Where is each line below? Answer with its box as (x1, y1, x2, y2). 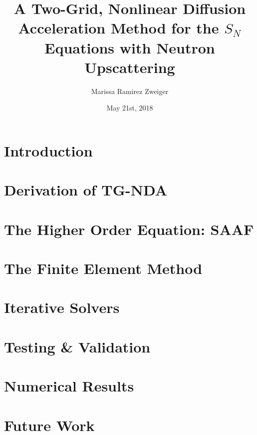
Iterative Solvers (4, 297, 120, 317)
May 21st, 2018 (106, 102, 153, 113)
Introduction (4, 140, 93, 160)
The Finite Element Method (4, 258, 203, 278)
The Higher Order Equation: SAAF (4, 218, 254, 239)
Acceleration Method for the (18, 17, 219, 38)
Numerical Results (4, 375, 134, 396)
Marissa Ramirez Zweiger (91, 85, 169, 96)
